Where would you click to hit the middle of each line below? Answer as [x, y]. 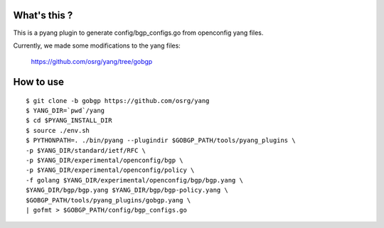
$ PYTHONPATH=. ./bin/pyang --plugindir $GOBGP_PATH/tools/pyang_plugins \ [161, 141]
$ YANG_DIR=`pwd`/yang [65, 111]
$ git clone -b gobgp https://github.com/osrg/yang [118, 101]
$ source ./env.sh [58, 130]
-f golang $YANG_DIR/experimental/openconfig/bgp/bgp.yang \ [134, 180]
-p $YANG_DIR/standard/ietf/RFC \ [86, 150]
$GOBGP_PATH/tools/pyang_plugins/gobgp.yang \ [108, 200]
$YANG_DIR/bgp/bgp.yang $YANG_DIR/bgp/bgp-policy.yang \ [127, 190]
